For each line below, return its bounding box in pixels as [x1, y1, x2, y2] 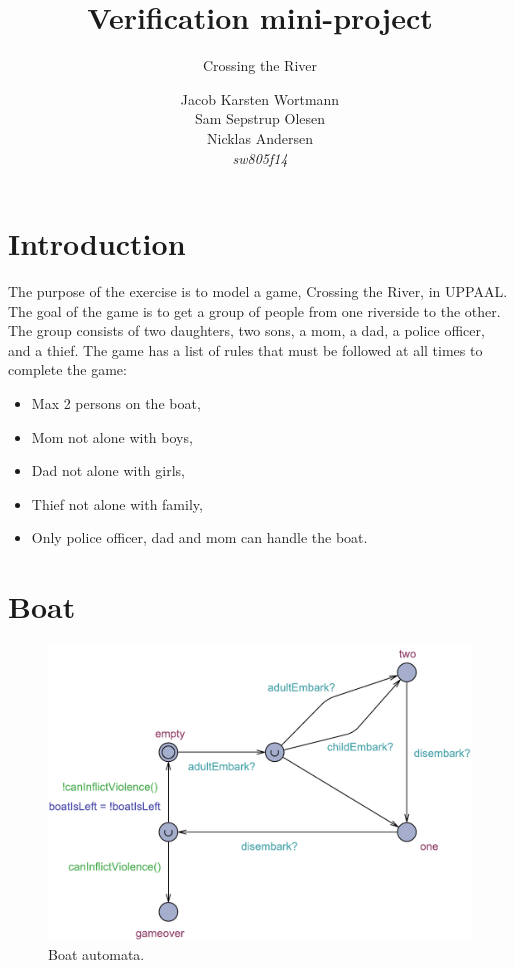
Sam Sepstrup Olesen [194, 108, 326, 129]
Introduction [8, 223, 186, 264]
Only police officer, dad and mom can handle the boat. [31, 527, 368, 548]
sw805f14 [232, 147, 288, 168]
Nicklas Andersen [207, 127, 313, 148]
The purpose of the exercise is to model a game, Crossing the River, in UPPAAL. [8, 281, 508, 302]
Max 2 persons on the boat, [31, 393, 201, 413]
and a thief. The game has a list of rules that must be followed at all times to [8, 339, 483, 360]
